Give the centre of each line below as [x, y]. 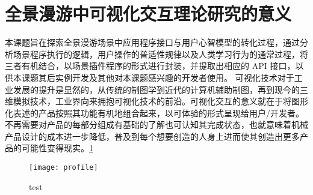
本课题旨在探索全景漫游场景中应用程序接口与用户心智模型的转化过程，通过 [152, 42]
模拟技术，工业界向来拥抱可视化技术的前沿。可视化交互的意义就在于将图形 [160, 101]
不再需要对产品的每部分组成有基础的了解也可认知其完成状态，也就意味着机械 [156, 124]
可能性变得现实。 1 [57, 148]
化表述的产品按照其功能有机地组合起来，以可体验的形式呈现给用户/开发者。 [154, 112]
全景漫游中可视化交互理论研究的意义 [148, 13]
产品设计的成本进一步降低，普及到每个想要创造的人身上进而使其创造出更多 [152, 136]
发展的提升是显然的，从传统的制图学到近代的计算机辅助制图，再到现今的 [156, 89]
